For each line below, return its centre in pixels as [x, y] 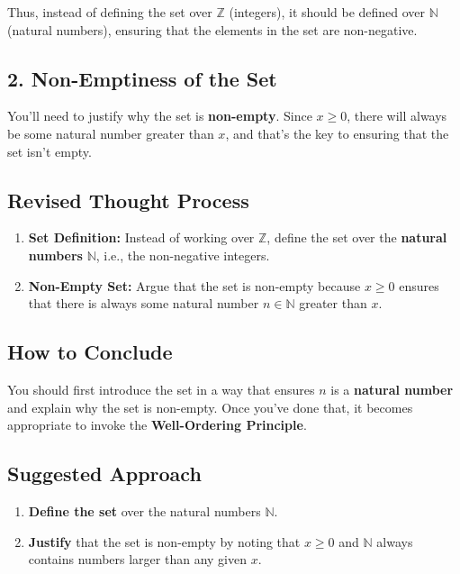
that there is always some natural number [144, 303]
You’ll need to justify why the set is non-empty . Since [160, 116]
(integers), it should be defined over [327, 12]
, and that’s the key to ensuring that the [337, 133]
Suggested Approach [104, 474]
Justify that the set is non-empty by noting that [164, 541]
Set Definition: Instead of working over [141, 237]
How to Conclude [90, 352]
